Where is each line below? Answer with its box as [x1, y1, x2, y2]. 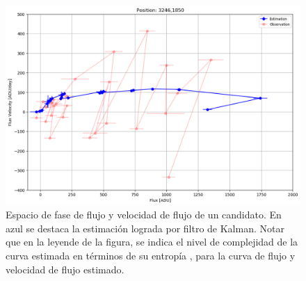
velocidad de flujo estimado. [6, 262, 124, 276]
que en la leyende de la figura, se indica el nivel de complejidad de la [6, 234, 298, 249]
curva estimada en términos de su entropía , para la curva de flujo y [6, 248, 296, 262]
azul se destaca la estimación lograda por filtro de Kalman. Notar [6, 220, 284, 235]
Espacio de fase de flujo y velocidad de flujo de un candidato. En [6, 207, 282, 222]
